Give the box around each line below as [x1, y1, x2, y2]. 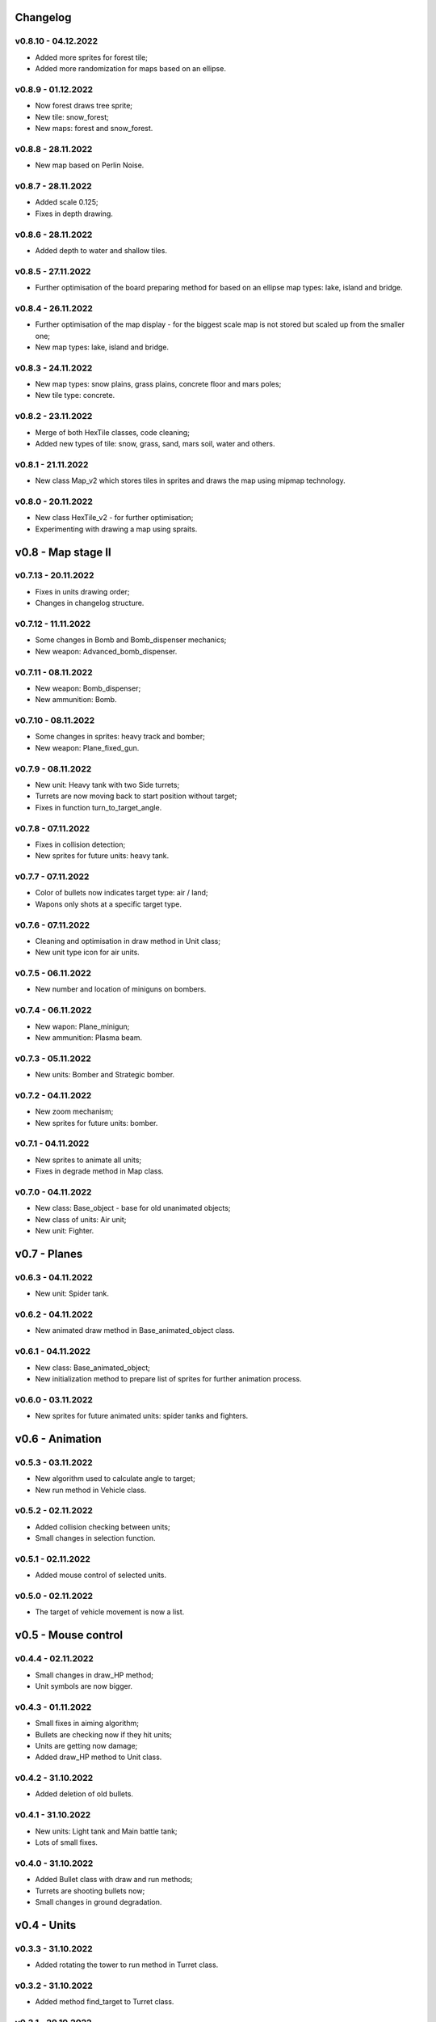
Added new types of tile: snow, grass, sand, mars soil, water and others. [35, 439, 275, 449]
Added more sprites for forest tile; [35, 53, 149, 62]
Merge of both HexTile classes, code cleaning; [35, 427, 190, 437]
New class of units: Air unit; [35, 1214, 127, 1225]
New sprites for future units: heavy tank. [35, 851, 170, 861]
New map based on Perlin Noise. [35, 160, 145, 170]
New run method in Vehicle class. [35, 1485, 147, 1495]
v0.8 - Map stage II [15, 545, 112, 559]
